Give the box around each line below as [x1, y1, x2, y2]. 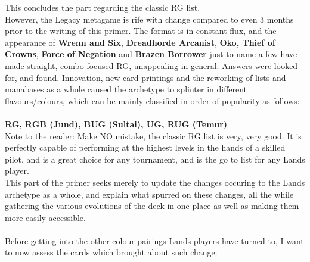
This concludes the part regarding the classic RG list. [5, 1, 200, 13]
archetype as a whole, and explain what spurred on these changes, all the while [5, 188, 294, 200]
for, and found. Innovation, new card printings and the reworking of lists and [5, 71, 286, 83]
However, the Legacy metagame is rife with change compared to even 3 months [5, 13, 294, 25]
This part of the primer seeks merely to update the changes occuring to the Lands [5, 176, 305, 188]
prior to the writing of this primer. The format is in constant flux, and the [5, 24, 277, 37]
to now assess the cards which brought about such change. [5, 246, 218, 258]
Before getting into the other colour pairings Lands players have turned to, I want [5, 234, 304, 247]
